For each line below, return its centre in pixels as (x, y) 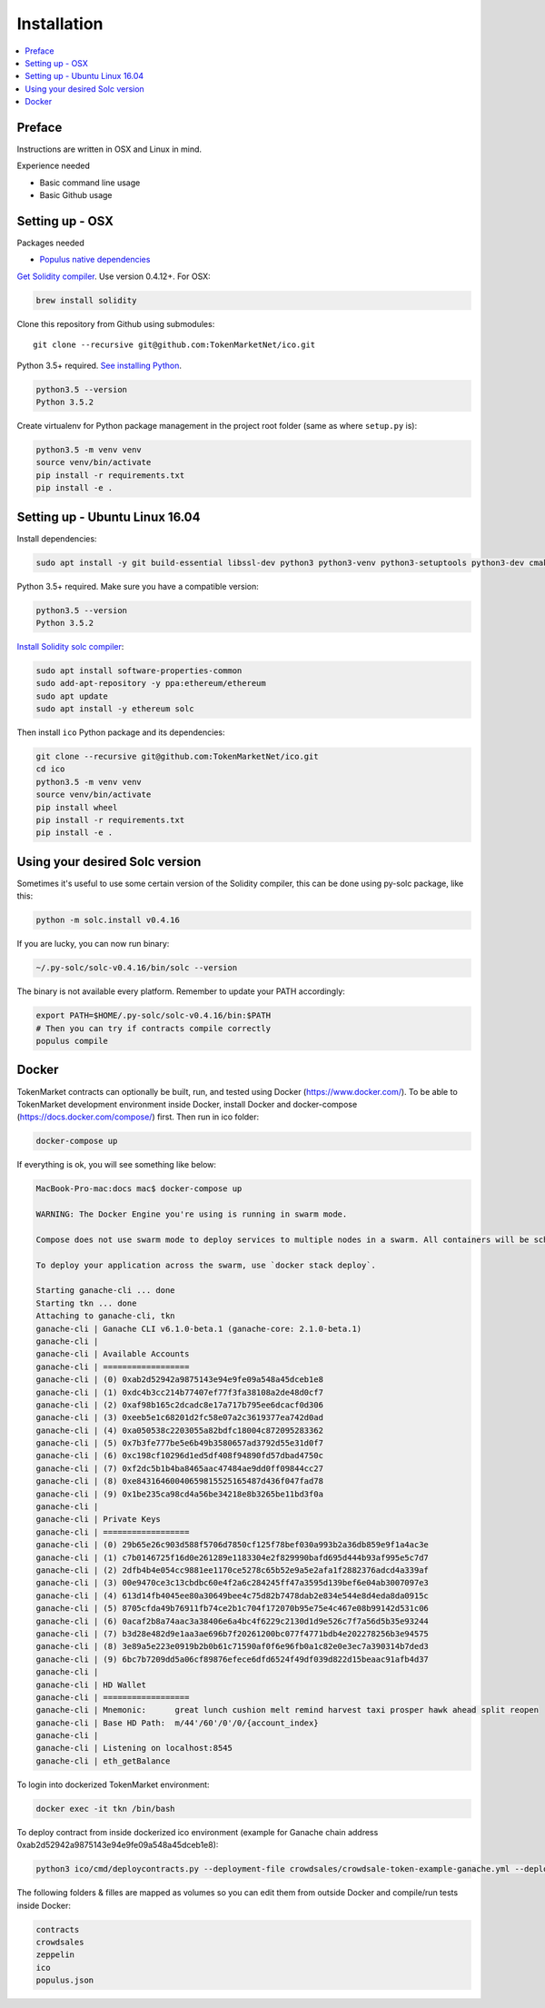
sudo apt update (72, 696)
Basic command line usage (90, 183)
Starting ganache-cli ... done (106, 1291)
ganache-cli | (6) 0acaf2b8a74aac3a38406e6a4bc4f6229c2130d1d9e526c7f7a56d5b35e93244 (232, 1621)
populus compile (72, 1041)
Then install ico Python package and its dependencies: (121, 732)
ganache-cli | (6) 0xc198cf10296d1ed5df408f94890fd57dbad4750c (180, 1456)
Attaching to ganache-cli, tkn (106, 1316)
